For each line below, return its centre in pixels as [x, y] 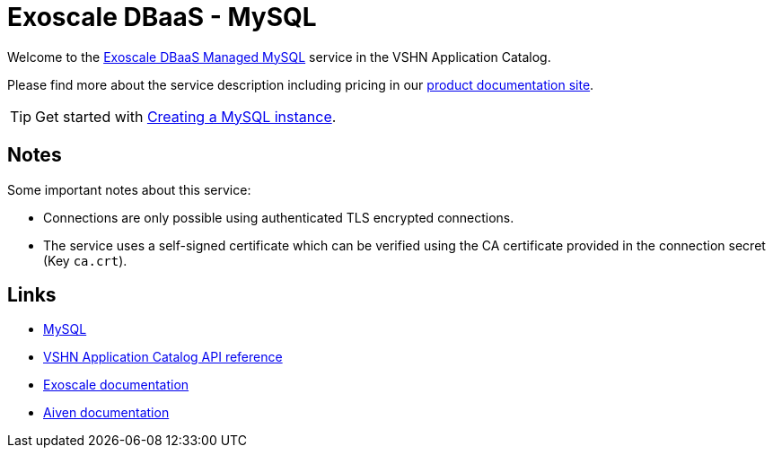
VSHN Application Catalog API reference [163, 357]
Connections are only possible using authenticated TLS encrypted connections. [279, 217]
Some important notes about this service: [129, 189]
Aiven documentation [106, 413]
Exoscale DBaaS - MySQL [162, 17]
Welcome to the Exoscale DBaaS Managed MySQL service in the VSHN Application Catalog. [279, 57]
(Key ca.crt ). [85, 260]
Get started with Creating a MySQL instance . [186, 116]
